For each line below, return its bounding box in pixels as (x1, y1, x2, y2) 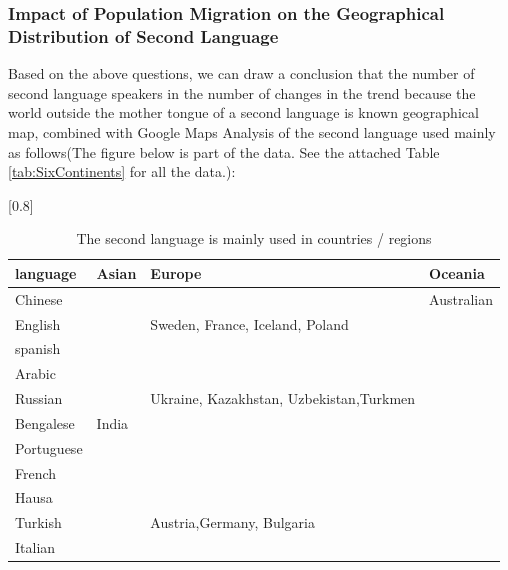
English (15, 313, 61, 334)
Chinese (15, 288, 63, 309)
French (15, 462, 57, 483)
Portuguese (15, 437, 83, 458)
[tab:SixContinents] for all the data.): (8, 161, 236, 182)
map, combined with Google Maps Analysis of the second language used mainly (8, 121, 496, 142)
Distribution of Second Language (8, 23, 279, 48)
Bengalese (15, 412, 75, 433)
